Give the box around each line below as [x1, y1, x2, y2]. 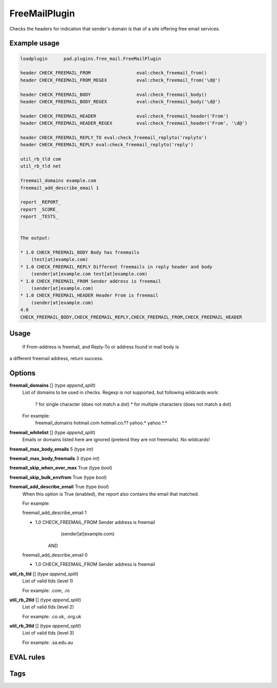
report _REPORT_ [20, 199, 62, 205]
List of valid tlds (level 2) [22, 604, 74, 610]
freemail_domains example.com [20, 178, 96, 184]
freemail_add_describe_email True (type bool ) [9, 484, 109, 490]
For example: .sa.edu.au [22, 639, 73, 645]
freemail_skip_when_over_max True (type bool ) [9, 465, 112, 471]
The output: [20, 235, 51, 241]
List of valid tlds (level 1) [22, 578, 73, 584]
